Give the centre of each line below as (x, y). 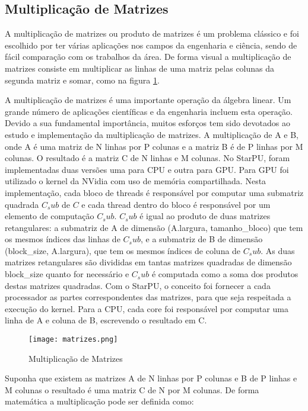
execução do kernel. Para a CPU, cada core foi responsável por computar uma (147, 308)
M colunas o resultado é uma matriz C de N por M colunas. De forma (132, 389)
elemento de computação (50, 216)
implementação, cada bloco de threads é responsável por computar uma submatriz (154, 192)
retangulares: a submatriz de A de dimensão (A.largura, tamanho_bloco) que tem (154, 227)
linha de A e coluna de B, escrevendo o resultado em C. (106, 320)
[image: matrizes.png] (73, 340)
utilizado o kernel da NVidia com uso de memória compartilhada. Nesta (136, 181)
